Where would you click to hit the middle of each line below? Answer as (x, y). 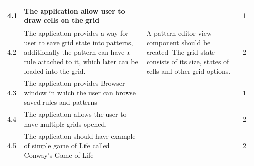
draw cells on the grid (62, 20)
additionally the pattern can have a (77, 52)
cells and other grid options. (188, 71)
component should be (178, 42)
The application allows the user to (75, 114)
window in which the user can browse (80, 92)
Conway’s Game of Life (59, 155)
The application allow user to (74, 10)
